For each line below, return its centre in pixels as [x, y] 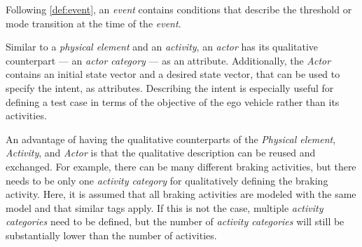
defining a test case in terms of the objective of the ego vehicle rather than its [173, 101]
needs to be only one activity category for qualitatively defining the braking [167, 180]
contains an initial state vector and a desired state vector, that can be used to [173, 74]
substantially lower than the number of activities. [111, 235]
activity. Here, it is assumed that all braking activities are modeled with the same [181, 194]
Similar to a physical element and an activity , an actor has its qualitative [162, 47]
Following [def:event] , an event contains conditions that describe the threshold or [179, 9]
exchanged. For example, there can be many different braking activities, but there [181, 166]
